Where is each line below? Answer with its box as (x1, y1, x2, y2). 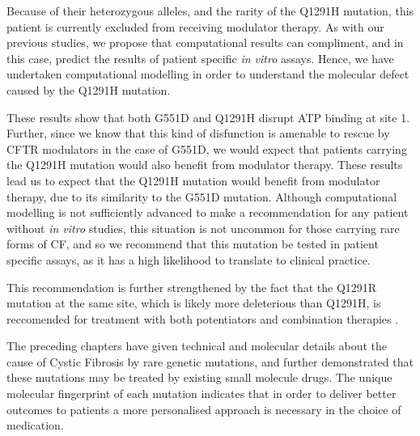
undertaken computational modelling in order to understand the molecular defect (6, 66, 409, 83)
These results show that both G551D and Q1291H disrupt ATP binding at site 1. (6, 108, 410, 125)
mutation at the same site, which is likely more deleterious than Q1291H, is (6, 294, 381, 311)
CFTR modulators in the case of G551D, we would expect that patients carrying (6, 140, 407, 157)
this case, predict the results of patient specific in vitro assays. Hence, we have (6, 49, 394, 66)
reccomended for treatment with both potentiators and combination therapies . (6, 310, 399, 327)
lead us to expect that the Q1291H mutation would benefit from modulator (6, 171, 380, 188)
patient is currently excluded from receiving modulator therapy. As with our (6, 18, 384, 35)
